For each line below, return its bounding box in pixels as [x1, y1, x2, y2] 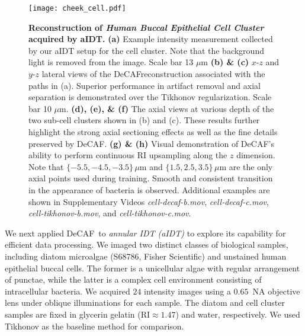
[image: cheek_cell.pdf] [28, 4, 126, 12]
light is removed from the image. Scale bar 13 [28, 56, 194, 68]
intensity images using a [144, 284, 231, 297]
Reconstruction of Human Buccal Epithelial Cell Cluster [28, 21, 264, 33]
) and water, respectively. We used [175, 308, 300, 320]
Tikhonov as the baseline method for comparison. [5, 319, 184, 332]
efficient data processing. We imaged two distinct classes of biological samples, [5, 238, 288, 251]
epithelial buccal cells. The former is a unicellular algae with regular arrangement [5, 261, 300, 274]
